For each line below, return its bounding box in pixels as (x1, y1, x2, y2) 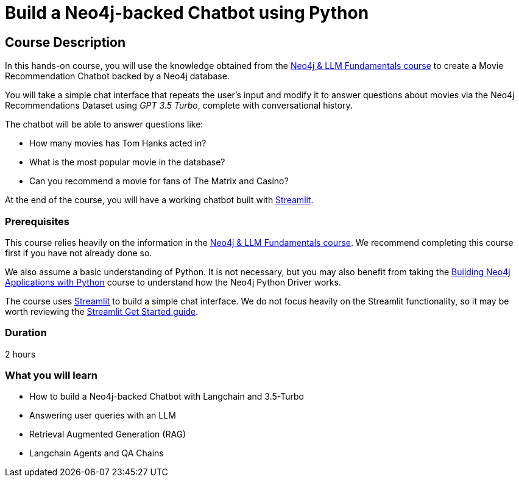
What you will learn (5, 369, 98, 382)
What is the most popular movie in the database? (29, 157, 225, 168)
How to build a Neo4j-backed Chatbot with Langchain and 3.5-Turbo (29, 391, 304, 402)
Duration (5, 326, 47, 339)
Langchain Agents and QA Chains (29, 448, 164, 459)
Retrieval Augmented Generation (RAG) (29, 429, 186, 440)
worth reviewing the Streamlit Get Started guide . (5, 306, 199, 317)
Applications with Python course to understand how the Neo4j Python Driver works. (5, 276, 341, 287)
